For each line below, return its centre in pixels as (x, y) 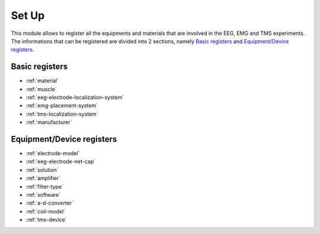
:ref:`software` (43, 195)
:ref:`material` (42, 81)
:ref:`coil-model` (45, 211)
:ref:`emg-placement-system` (62, 106)
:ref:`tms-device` (47, 220)
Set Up (28, 15)
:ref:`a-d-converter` (50, 203)
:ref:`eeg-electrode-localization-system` (75, 97)
